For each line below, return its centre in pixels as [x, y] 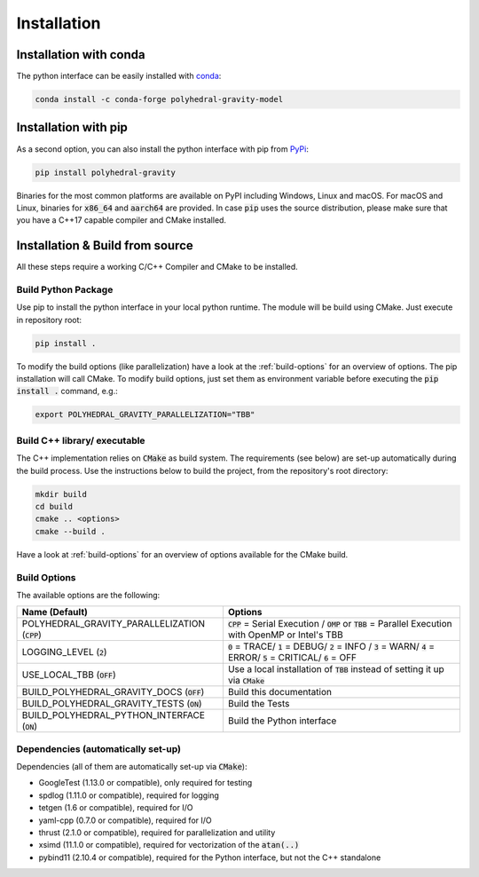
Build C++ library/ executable [81, 440]
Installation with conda [81, 55]
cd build [54, 506]
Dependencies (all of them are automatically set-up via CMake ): [132, 767]
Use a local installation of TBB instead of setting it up [336, 669]
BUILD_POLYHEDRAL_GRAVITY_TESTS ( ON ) [112, 704]
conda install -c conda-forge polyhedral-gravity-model [159, 99]
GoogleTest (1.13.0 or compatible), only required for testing [145, 783]
